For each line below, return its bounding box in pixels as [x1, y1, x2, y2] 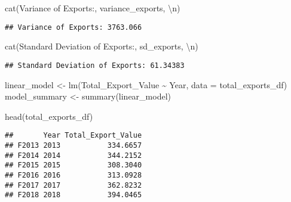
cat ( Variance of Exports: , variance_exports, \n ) [5, 2, 180, 14]
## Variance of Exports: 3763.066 [5, 23, 142, 32]
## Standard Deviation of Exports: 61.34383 [5, 61, 185, 70]
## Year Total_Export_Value [5, 131, 142, 140]
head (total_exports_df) [5, 110, 93, 122]
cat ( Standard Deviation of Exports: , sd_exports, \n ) [5, 40, 198, 52]
